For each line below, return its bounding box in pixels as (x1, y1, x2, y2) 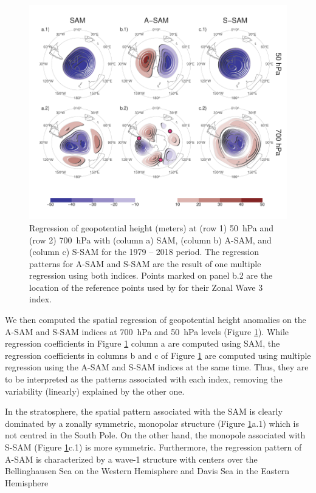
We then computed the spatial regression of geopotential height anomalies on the (5, 313, 306, 326)
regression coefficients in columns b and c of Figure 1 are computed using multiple (5, 348, 311, 361)
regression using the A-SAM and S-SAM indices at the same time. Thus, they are (5, 361, 309, 373)
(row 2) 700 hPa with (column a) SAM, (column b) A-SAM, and (29, 233, 272, 246)
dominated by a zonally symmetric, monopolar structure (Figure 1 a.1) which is (5, 416, 300, 429)
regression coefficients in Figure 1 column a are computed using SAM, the (5, 337, 280, 350)
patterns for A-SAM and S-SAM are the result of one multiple (29, 257, 261, 270)
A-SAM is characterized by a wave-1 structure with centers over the (5, 452, 258, 465)
